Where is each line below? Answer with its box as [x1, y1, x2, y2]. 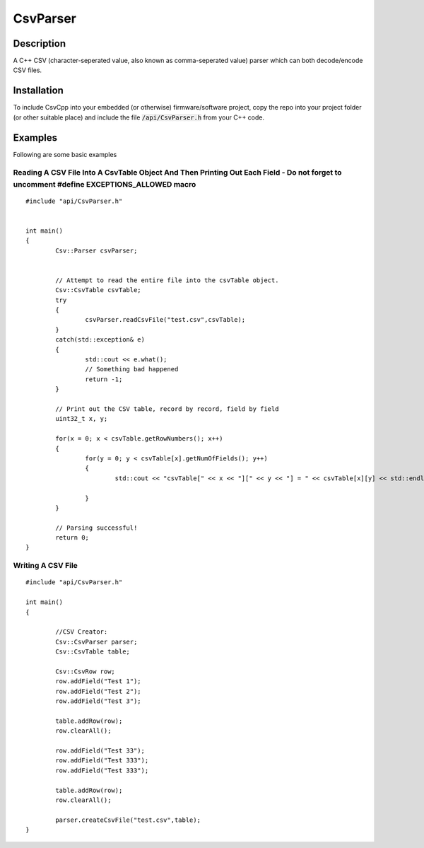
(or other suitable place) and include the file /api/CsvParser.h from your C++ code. [13, 113, 265, 122]
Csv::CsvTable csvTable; [55, 286, 141, 294]
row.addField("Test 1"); [55, 678, 141, 685]
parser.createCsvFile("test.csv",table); [55, 815, 201, 824]
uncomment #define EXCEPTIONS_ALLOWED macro [13, 179, 196, 189]
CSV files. [13, 66, 42, 74]
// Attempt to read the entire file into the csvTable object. [55, 276, 279, 284]
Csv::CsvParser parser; [55, 637, 138, 646]
